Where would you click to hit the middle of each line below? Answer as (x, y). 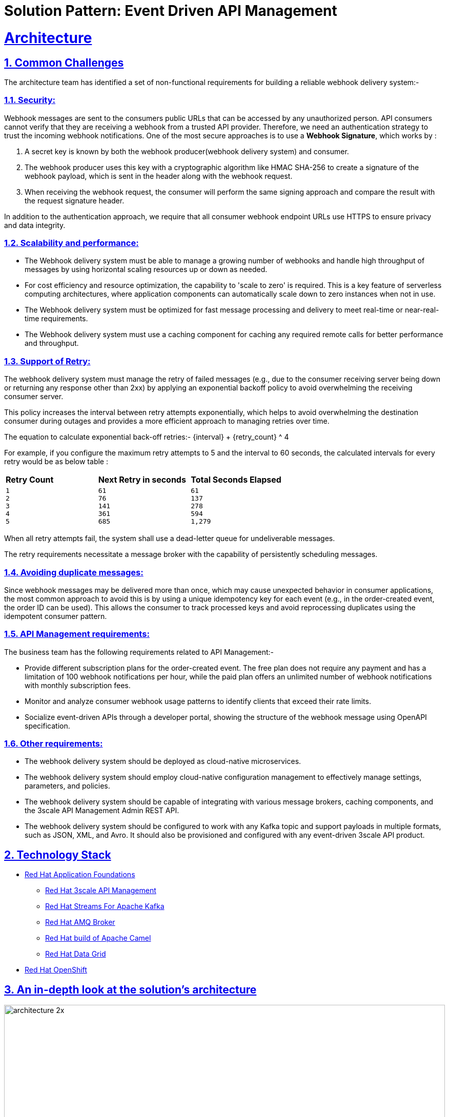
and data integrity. (35, 225)
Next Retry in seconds (142, 480)
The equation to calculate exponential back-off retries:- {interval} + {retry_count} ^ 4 (147, 437)
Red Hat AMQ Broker (80, 922)
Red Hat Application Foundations (80, 875)
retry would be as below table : (56, 462)
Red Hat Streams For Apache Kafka (105, 906)
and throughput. (52, 343)
